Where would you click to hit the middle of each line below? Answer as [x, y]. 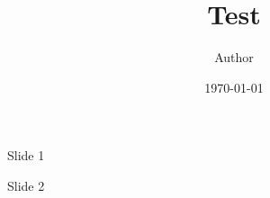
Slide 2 [26, 185]
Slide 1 [26, 155]
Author [234, 57]
